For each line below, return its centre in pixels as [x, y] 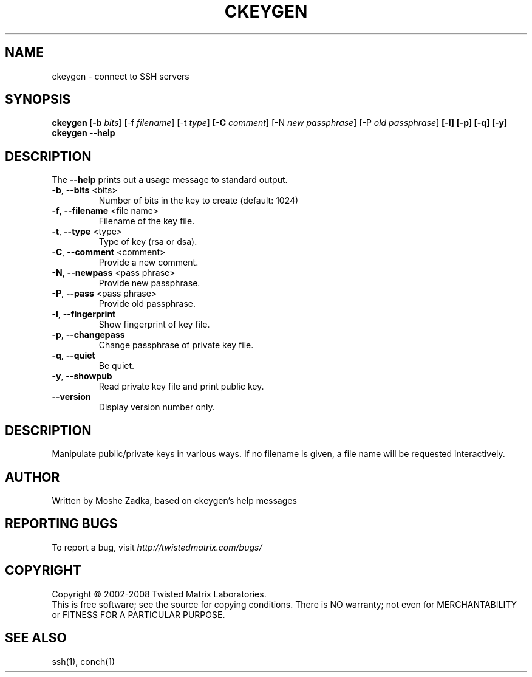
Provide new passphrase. [149, 283]
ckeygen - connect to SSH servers [121, 76]
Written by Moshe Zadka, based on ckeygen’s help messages [174, 500]
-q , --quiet [73, 356]
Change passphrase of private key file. [176, 345]
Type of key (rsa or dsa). [148, 242]
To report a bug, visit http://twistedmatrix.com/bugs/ [157, 547]
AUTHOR [32, 477]
